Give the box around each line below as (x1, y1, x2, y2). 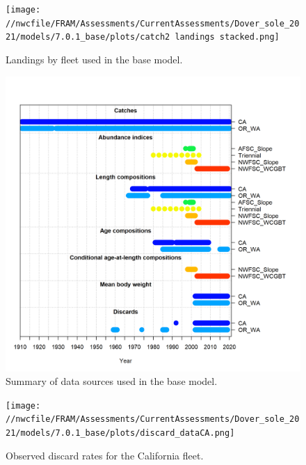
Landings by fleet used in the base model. (6, 52, 183, 66)
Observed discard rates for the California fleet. (6, 448, 204, 462)
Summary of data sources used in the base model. (6, 374, 218, 388)
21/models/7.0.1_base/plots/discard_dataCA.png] (6, 428, 235, 439)
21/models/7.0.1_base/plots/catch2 (6, 32, 170, 42)
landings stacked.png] (175, 32, 280, 42)
